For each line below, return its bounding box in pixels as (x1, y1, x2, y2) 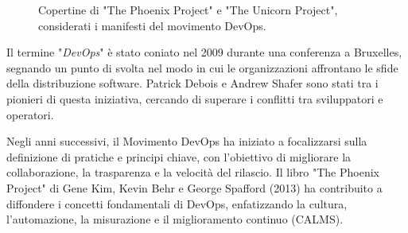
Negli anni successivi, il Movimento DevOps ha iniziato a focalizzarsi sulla (6, 133, 367, 150)
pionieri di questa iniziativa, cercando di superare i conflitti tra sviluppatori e (6, 90, 383, 107)
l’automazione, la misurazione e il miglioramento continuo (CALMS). (6, 211, 344, 227)
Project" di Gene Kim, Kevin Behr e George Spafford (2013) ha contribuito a (6, 179, 383, 196)
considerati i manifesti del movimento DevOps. (38, 17, 266, 33)
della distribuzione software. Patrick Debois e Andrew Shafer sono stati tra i (6, 75, 379, 91)
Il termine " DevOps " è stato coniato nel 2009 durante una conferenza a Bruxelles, (6, 44, 402, 60)
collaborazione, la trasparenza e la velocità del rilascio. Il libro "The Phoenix (6, 164, 379, 181)
